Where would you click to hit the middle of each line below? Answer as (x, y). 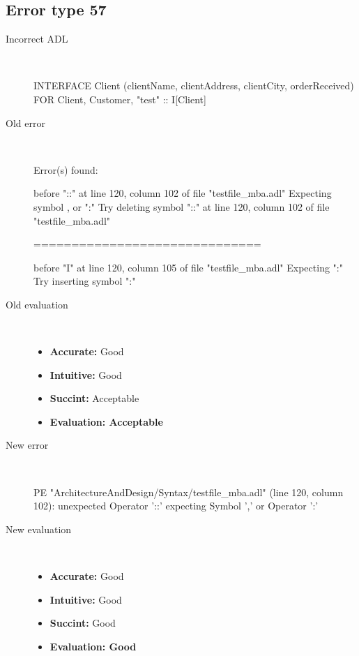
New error (27, 445)
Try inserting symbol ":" (85, 281)
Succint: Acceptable (94, 398)
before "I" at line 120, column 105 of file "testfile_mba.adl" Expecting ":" (188, 267)
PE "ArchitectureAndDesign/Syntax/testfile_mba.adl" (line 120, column (189, 492)
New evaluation (39, 529)
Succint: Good (83, 623)
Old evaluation (37, 304)
